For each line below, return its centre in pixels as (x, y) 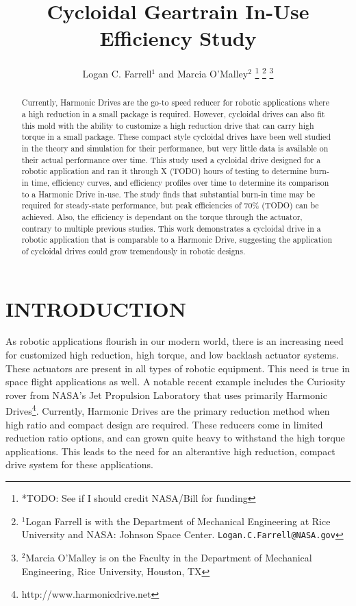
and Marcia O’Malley (203, 73)
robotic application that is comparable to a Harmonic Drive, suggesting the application (177, 240)
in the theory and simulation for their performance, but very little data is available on (175, 148)
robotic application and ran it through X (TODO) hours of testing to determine (164, 171)
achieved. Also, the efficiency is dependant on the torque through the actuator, (162, 216)
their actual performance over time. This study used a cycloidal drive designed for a (171, 159)
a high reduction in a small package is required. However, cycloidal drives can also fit (173, 114)
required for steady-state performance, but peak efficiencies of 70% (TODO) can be (170, 205)
